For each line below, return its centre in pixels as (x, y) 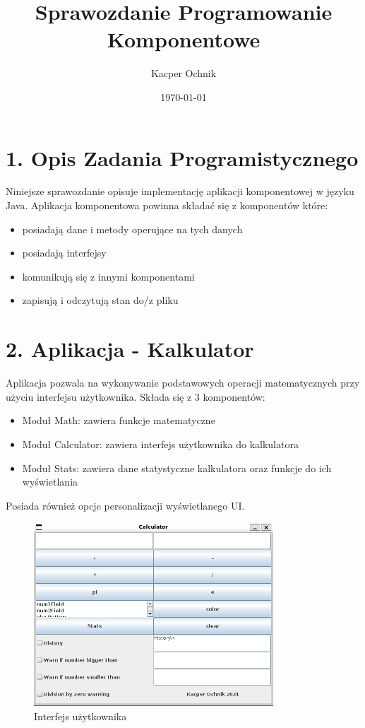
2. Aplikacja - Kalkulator (130, 349)
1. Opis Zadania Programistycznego (182, 157)
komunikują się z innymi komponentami (108, 276)
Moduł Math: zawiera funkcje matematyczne (119, 420)
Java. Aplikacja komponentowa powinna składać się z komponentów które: (167, 205)
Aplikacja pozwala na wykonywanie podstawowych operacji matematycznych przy (183, 383)
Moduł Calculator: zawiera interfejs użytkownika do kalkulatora (160, 444)
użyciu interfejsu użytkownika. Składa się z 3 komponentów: (136, 396)
